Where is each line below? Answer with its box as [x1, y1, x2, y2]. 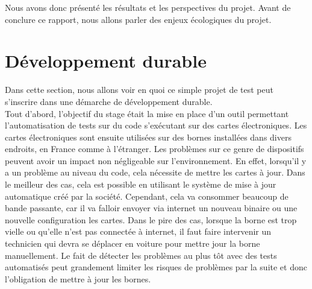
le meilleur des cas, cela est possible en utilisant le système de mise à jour [5, 178, 276, 191]
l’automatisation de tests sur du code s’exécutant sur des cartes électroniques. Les [5, 119, 307, 132]
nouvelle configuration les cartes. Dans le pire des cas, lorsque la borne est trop [5, 213, 297, 226]
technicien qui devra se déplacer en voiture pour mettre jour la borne [5, 237, 260, 250]
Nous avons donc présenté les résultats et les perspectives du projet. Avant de [5, 1, 291, 13]
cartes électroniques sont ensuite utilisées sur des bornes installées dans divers [5, 130, 292, 143]
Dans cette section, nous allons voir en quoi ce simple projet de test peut [5, 83, 273, 96]
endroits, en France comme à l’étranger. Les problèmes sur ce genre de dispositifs [5, 142, 304, 155]
